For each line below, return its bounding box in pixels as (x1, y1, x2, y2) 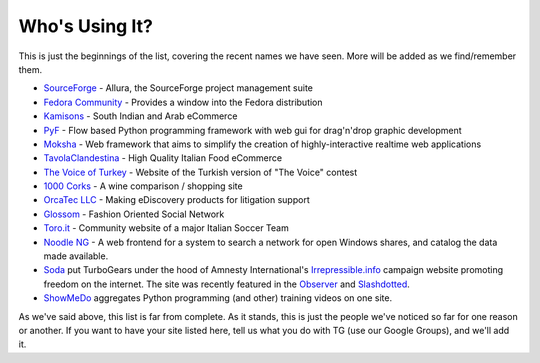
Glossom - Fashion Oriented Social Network (43, 208, 225, 220)
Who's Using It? (18, 15, 154, 37)
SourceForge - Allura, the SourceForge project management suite (43, 82, 314, 94)
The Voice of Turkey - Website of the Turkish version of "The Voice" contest (43, 166, 358, 178)
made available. (43, 250, 109, 262)
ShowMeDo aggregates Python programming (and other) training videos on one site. (43, 292, 393, 304)
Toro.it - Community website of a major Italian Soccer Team (43, 222, 289, 234)
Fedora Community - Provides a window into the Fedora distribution (43, 96, 324, 108)
